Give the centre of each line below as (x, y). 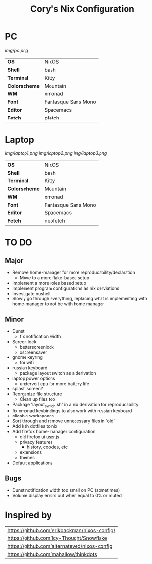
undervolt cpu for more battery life (54, 383)
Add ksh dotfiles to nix (35, 426)
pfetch (52, 118)
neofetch (55, 221)
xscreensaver (33, 352)
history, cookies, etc (47, 447)
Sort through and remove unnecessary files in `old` (63, 421)
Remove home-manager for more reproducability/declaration (74, 272)
